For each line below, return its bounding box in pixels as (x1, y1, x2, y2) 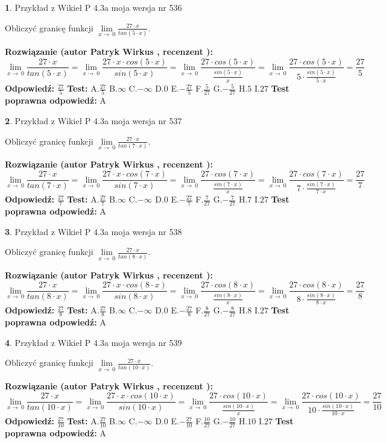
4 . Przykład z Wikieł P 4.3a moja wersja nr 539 (5, 336, 182, 348)
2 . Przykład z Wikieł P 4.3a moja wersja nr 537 (5, 114, 182, 127)
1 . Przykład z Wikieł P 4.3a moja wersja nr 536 (5, 1, 182, 13)
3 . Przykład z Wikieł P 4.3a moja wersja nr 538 (5, 225, 182, 237)
